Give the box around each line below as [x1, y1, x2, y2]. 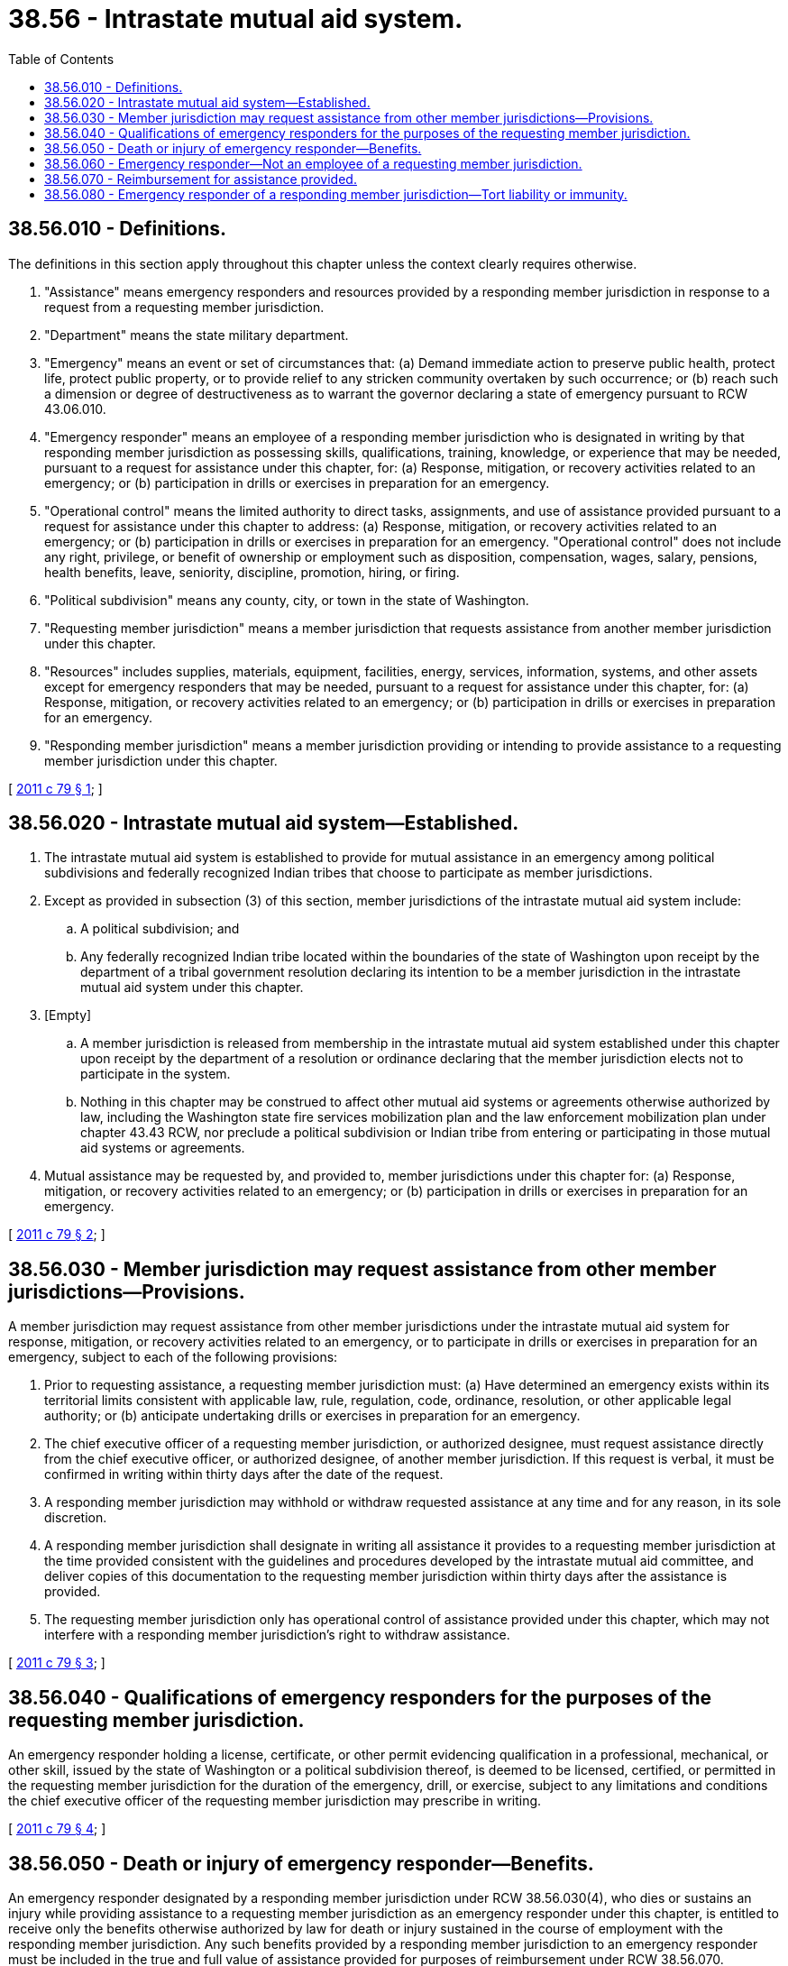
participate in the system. [80, 1066, 231, 1082]
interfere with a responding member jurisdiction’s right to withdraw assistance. [44, 1627, 510, 1643]
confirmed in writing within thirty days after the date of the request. [44, 1466, 444, 1483]
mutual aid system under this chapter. [80, 979, 304, 996]
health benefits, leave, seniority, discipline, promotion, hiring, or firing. [44, 564, 460, 580]
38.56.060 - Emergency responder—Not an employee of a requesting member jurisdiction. [44, 155, 582, 171]
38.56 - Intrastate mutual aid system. [8, 4, 463, 34]
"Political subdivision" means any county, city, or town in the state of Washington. [44, 592, 529, 608]
